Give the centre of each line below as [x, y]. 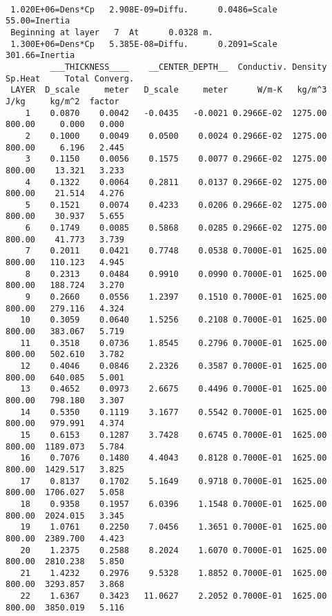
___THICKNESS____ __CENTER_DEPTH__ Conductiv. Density [188, 67]
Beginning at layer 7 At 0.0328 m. [112, 32]
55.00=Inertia [38, 21]
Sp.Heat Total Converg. [70, 78]
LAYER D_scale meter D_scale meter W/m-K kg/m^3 [169, 90]
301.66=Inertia [40, 56]
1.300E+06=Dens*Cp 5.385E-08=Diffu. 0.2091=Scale [144, 44]
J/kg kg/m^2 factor [62, 101]
